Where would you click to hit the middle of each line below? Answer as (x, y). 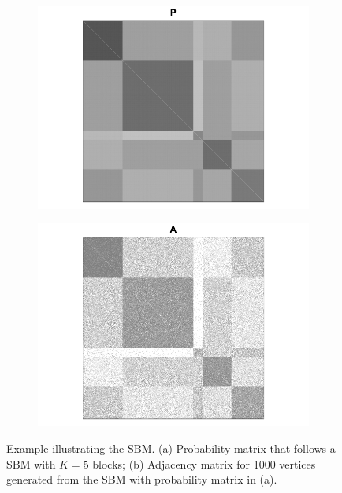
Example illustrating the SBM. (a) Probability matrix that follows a (171, 448)
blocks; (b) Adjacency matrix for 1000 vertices (204, 463)
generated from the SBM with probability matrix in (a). (142, 479)
